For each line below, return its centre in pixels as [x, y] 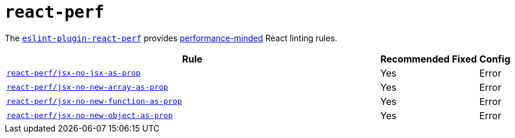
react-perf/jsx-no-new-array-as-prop [87, 87]
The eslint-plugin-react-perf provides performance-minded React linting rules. [171, 38]
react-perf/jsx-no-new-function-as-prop [94, 101]
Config [495, 59]
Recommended [415, 59]
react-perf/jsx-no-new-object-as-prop [90, 116]
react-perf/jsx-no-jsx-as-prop [73, 73]
